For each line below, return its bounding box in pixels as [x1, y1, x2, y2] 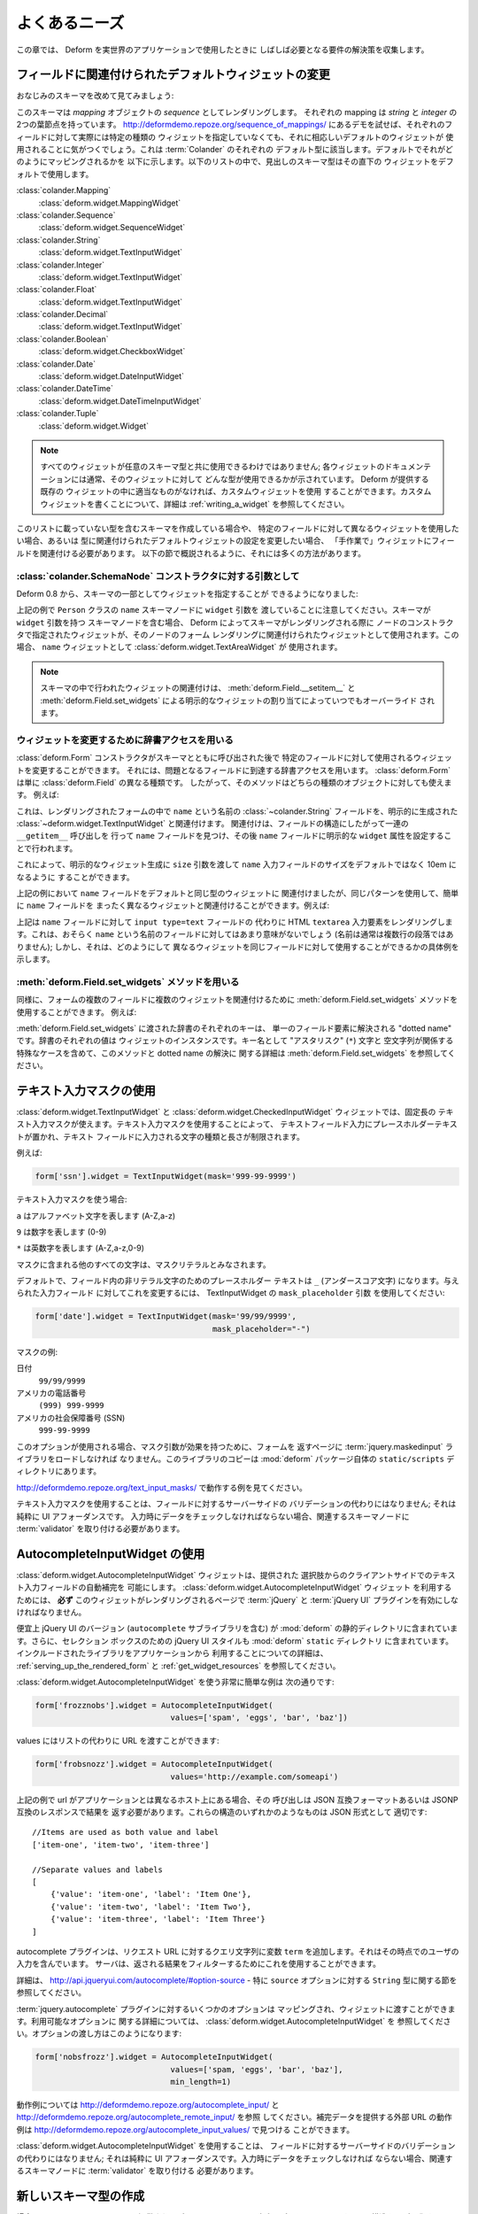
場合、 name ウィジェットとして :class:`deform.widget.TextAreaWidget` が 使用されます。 [16, 642, 343, 653]
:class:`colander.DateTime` [16, 383, 114, 394]
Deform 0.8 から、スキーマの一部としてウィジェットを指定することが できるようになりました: [16, 588, 358, 599]
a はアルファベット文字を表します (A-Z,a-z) [16, 1210, 176, 1221]
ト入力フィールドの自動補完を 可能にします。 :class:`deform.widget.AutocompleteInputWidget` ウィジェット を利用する [16, 1582, 452, 1593]
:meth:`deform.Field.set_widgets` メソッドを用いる [16, 975, 240, 987]
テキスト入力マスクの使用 [16, 1083, 157, 1098]
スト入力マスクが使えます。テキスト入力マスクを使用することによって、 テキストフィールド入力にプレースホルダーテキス [16, 1119, 458, 1129]
